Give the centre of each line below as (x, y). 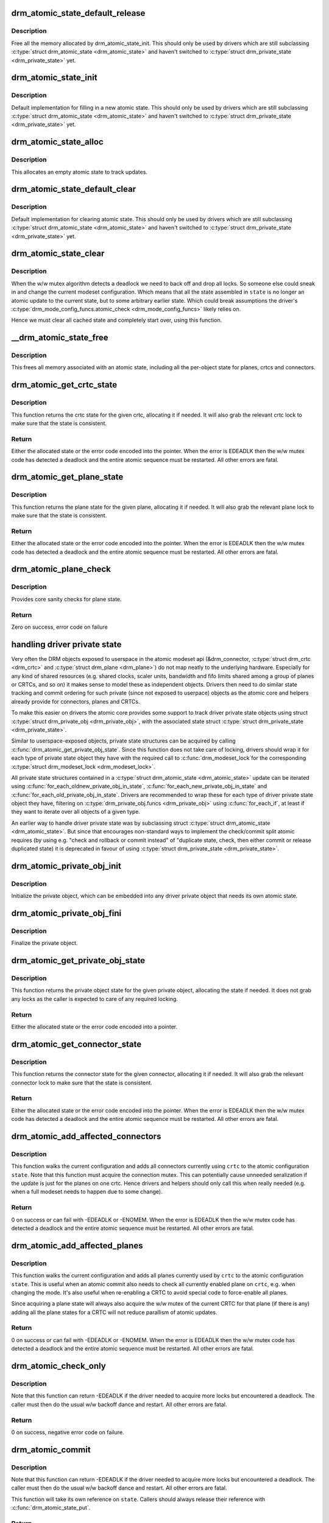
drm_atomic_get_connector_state (76, 1044)
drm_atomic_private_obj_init (66, 866)
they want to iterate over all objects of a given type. (76, 812)
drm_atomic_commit (51, 1450)
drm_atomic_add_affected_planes (77, 1246)
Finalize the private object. (44, 943)
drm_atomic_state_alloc (57, 142)
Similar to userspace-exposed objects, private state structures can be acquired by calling (123, 741)
